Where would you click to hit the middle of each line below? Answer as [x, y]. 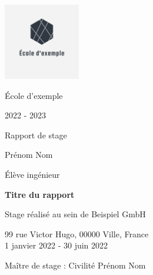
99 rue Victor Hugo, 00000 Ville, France [77, 233]
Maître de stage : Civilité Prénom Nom [75, 265]
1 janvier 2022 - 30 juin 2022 [56, 245]
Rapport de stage [36, 135]
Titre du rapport [40, 194]
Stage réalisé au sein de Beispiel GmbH [75, 214]
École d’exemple [34, 95]
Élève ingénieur [32, 174]
